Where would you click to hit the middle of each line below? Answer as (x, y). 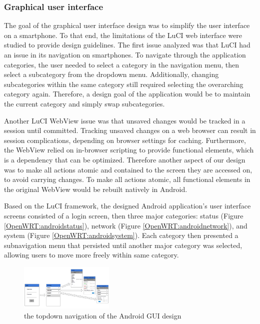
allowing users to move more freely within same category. (91, 255)
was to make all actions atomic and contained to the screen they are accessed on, (128, 169)
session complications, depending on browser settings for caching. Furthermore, (125, 140)
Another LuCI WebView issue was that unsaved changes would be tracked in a (125, 120)
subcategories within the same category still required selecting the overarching (124, 84)
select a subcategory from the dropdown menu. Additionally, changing (111, 74)
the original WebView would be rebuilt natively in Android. (96, 189)
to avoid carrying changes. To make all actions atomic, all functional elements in (127, 179)
